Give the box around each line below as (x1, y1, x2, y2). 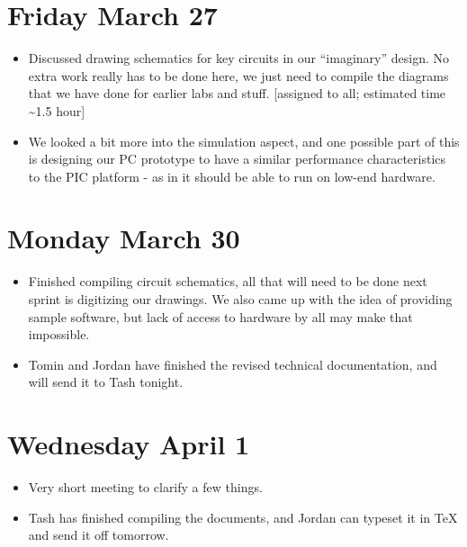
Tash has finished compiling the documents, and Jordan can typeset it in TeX (28, 507, 458, 526)
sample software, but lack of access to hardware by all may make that (28, 307, 413, 326)
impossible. (28, 325, 90, 344)
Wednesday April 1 (7, 426, 250, 462)
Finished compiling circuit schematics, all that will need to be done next (28, 272, 427, 291)
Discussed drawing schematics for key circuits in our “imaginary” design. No (28, 49, 449, 67)
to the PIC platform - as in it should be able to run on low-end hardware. (28, 166, 436, 185)
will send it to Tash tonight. (28, 372, 184, 391)
